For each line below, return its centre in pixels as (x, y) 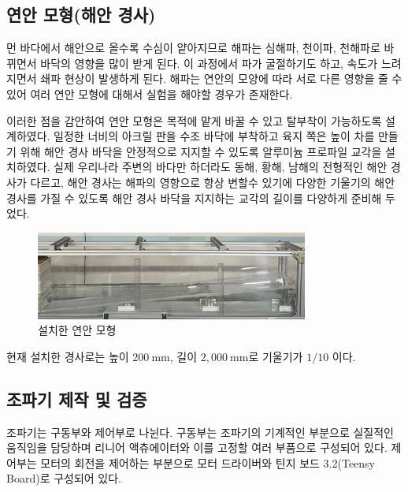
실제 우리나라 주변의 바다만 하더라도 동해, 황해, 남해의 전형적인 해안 (221, 167)
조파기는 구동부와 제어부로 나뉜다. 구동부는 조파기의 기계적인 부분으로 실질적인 (200, 432)
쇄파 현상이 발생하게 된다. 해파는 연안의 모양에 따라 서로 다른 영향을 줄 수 (221, 78)
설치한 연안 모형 (77, 330)
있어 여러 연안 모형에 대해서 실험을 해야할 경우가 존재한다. (150, 93)
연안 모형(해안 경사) (81, 15)
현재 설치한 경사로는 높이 (68, 356)
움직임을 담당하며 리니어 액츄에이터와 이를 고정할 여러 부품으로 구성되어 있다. (197, 447)
